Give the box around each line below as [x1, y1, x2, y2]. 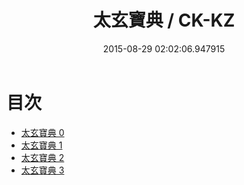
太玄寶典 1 [20, 139, 63, 151]
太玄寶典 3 [20, 164, 65, 176]
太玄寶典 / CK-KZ [92, 9, 236, 32]
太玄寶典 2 [20, 151, 65, 163]
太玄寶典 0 [20, 126, 65, 138]
